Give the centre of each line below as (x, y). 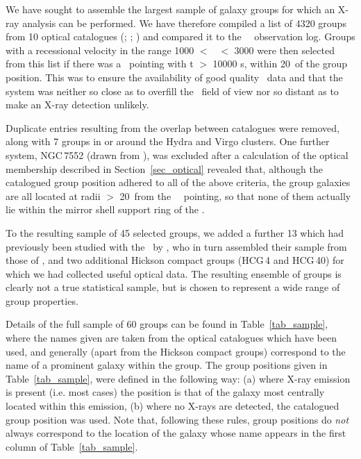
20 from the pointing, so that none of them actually (235, 195)
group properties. (42, 300)
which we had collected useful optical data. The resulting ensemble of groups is (174, 273)
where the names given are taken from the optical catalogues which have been (171, 338)
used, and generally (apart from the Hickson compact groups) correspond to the (176, 351)
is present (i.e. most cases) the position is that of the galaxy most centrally (165, 392)
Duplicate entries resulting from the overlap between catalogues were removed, (173, 127)
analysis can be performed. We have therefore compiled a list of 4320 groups (184, 23)
